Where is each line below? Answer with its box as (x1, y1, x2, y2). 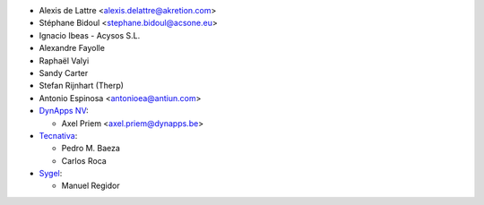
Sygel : (39, 168, 63, 179)
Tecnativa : (39, 130, 78, 141)
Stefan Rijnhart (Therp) (39, 81, 125, 91)
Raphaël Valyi (39, 55, 90, 66)
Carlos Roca (61, 155, 107, 166)
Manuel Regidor (61, 180, 120, 192)
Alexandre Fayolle (39, 43, 105, 54)
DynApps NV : (39, 106, 89, 116)
